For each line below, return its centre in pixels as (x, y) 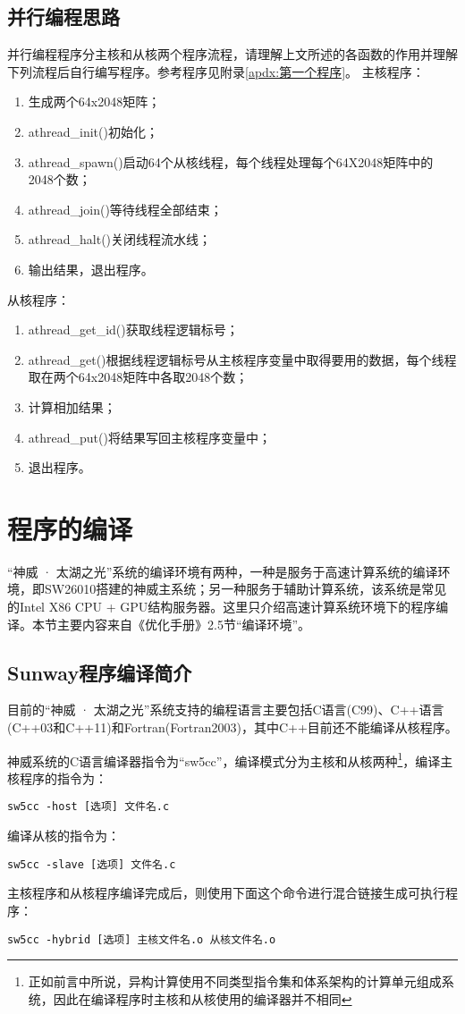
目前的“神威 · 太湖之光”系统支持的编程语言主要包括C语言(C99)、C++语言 (226, 710)
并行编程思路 (63, 17)
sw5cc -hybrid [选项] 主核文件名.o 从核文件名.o (142, 939)
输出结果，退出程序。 (91, 269)
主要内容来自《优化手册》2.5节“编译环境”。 (184, 624)
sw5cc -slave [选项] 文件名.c (92, 864)
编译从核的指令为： (63, 836)
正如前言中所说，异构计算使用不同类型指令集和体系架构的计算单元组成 (235, 981)
